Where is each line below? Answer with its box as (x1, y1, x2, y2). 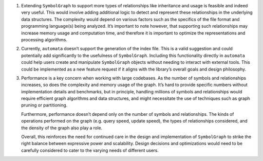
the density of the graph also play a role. (21, 125, 102, 131)
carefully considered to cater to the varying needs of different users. (21, 147, 159, 153)
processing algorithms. (21, 36, 68, 42)
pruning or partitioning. (21, 102, 68, 108)
